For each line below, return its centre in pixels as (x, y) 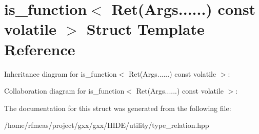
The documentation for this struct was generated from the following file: (118, 108)
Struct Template (145, 29)
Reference (40, 49)
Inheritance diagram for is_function (61, 73)
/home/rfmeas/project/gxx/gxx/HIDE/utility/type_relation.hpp (107, 125)
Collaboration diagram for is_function (64, 91)
